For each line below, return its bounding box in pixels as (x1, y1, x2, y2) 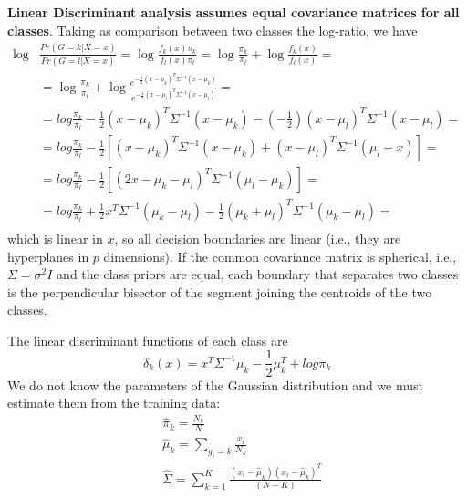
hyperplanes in (7, 246, 89, 265)
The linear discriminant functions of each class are (7, 330, 288, 349)
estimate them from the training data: (7, 393, 221, 412)
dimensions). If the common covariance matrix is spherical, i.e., (103, 246, 457, 265)
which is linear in (7, 228, 103, 247)
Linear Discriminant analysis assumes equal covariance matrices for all (7, 3, 460, 21)
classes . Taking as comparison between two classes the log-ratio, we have (7, 20, 418, 39)
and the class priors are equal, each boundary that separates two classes (57, 265, 459, 284)
